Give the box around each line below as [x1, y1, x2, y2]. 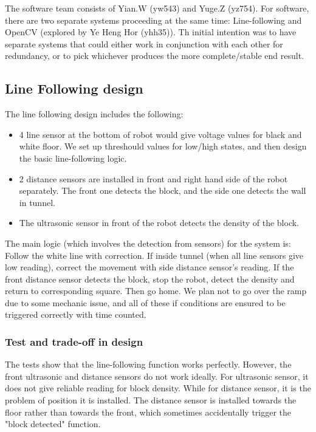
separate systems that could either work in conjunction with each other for [5, 37, 283, 50]
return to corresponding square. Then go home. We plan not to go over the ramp [5, 284, 307, 297]
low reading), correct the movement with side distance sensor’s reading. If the [5, 261, 294, 273]
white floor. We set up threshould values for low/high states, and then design [19, 140, 307, 153]
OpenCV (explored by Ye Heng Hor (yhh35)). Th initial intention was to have [5, 26, 297, 38]
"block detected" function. [5, 417, 101, 430]
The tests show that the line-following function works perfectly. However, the [5, 358, 292, 371]
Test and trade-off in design [5, 334, 143, 349]
